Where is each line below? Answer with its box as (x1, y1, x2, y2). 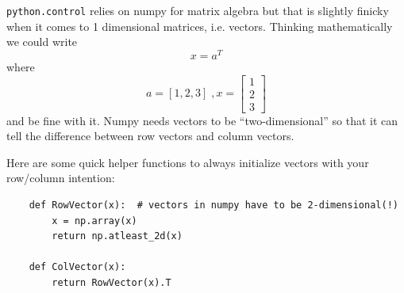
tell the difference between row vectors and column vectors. (6, 127, 294, 144)
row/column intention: (6, 169, 115, 186)
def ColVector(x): (29, 261, 126, 273)
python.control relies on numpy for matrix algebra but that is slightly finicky (6, 2, 389, 18)
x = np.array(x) (52, 215, 137, 226)
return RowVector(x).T (52, 276, 171, 288)
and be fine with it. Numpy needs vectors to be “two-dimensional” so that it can (6, 112, 398, 128)
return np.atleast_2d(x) (52, 230, 183, 242)
